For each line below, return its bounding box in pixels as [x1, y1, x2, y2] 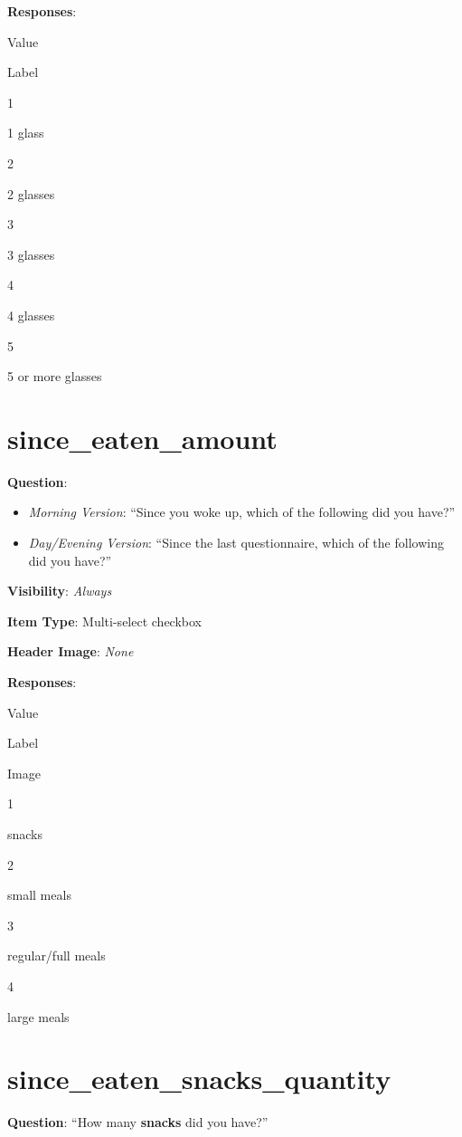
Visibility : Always [7, 581, 112, 600]
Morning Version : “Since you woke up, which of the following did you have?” [28, 502, 456, 521]
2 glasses [7, 184, 55, 203]
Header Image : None [7, 642, 134, 661]
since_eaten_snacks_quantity [7, 1060, 391, 1097]
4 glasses [7, 305, 55, 324]
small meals [7, 885, 71, 904]
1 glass [7, 123, 44, 142]
